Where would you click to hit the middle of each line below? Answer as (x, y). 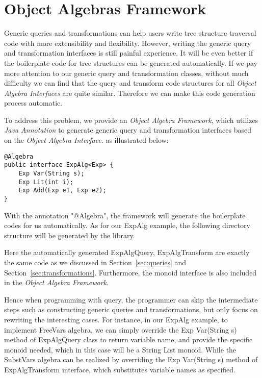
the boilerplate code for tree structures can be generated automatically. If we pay (131, 62)
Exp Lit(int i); (46, 182)
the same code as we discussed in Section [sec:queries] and (95, 262)
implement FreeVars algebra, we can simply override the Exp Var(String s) (121, 329)
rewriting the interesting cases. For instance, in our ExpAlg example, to (116, 319)
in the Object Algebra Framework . (56, 282)
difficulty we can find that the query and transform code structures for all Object (130, 83)
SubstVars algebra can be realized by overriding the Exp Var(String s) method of (131, 359)
